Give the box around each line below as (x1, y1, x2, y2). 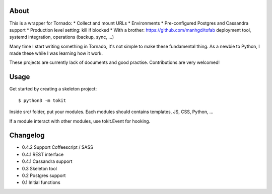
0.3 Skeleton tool (22, 165, 57, 171)
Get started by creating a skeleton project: (9, 86, 97, 92)
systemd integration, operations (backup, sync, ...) (9, 34, 114, 40)
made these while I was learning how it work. (9, 50, 103, 56)
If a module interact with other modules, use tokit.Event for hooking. (9, 118, 151, 124)
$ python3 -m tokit (18, 98, 66, 103)
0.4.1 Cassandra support (22, 158, 73, 164)
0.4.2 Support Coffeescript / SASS (22, 144, 93, 150)
